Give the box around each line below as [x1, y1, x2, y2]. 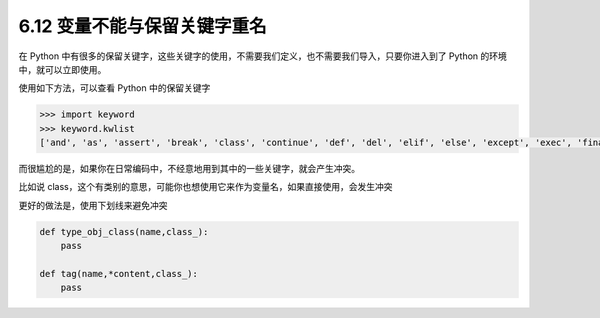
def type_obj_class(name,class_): [39, 226, 209, 237]
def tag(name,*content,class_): [39, 268, 199, 280]
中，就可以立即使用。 [18, 63, 107, 75]
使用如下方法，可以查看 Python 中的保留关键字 [18, 82, 211, 94]
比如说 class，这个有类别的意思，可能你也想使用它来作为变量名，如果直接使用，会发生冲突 [18, 181, 393, 193]
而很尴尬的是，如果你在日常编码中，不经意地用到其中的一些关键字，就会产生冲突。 [18, 163, 360, 175]
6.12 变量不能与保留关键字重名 [18, 15, 267, 37]
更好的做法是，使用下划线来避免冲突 [18, 199, 168, 211]
